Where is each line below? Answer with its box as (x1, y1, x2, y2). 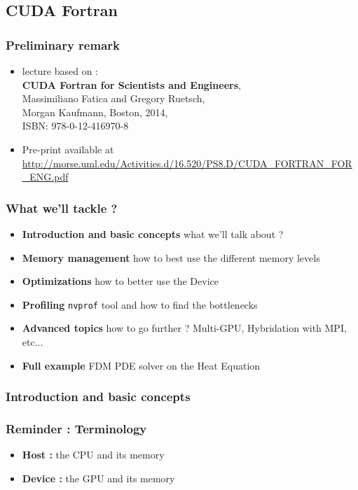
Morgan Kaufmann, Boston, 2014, (22, 104, 168, 119)
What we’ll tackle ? (6, 199, 118, 216)
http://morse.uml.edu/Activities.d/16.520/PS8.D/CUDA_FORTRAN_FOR (22, 155, 352, 170)
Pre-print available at (22, 141, 114, 156)
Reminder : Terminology (6, 419, 147, 437)
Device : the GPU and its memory (22, 470, 175, 485)
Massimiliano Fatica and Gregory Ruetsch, (22, 91, 205, 106)
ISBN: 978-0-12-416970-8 (22, 118, 129, 133)
